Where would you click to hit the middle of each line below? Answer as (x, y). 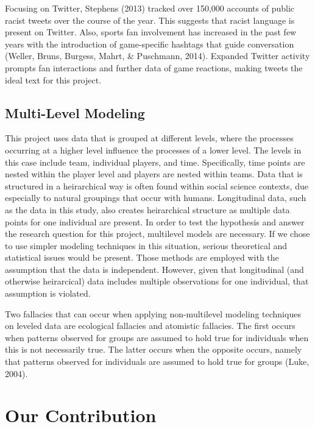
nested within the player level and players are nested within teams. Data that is (154, 174)
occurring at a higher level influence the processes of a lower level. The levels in (153, 150)
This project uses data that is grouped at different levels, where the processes (149, 138)
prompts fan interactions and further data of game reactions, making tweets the (154, 67)
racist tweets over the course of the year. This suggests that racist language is (150, 20)
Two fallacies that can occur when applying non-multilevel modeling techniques (153, 313)
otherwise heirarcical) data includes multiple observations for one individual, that (157, 281)
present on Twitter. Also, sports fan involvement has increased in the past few (151, 32)
